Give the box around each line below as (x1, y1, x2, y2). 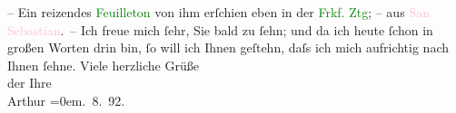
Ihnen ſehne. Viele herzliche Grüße (7, 55, 199, 74)
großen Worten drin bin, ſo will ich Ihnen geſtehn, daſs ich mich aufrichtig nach (7, 38, 450, 57)
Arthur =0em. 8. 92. (7, 90, 125, 109)
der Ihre (7, 73, 52, 92)
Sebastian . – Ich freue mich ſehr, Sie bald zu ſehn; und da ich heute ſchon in (7, 20, 433, 39)
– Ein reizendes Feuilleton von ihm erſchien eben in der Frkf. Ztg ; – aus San (7, 3, 430, 21)
